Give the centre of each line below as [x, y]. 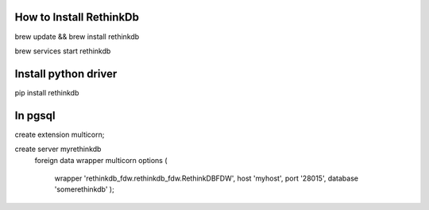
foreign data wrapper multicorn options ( [101, 160]
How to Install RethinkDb [77, 17]
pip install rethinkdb [47, 92]
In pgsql [35, 115]
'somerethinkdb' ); [84, 189]
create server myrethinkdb [58, 149]
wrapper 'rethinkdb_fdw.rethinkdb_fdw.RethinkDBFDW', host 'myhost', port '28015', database [207, 178]
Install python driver [66, 74]
